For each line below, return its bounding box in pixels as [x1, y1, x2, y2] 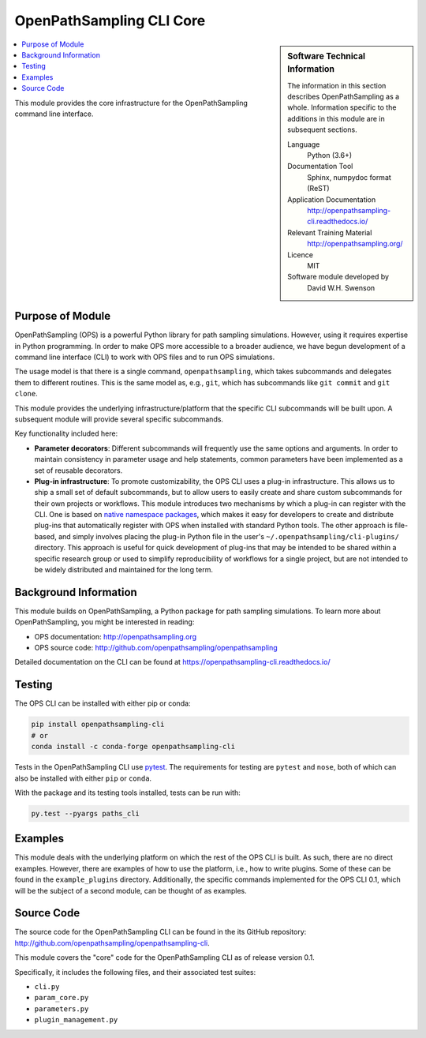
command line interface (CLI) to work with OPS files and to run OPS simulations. [14, 352, 275, 362]
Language [287, 139, 320, 149]
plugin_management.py [34, 1015, 118, 1025]
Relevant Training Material [287, 227, 372, 237]
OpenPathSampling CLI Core [14, 12, 206, 29]
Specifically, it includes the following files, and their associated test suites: [14, 967, 256, 976]
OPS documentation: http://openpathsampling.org [34, 631, 197, 641]
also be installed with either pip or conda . [14, 774, 152, 783]
